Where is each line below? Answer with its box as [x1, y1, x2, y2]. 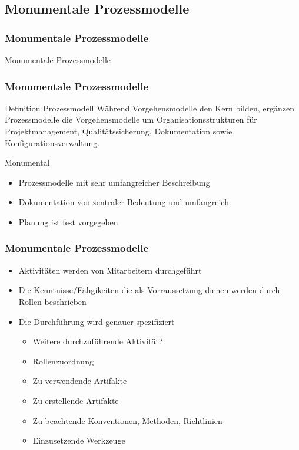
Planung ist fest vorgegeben [18, 215, 118, 228]
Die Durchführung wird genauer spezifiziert [18, 315, 175, 327]
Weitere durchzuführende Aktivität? [32, 335, 163, 347]
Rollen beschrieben [18, 295, 87, 307]
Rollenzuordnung [32, 354, 94, 367]
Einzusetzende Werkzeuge [32, 434, 125, 446]
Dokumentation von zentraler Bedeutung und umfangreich [18, 196, 229, 208]
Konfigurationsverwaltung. [5, 136, 100, 149]
